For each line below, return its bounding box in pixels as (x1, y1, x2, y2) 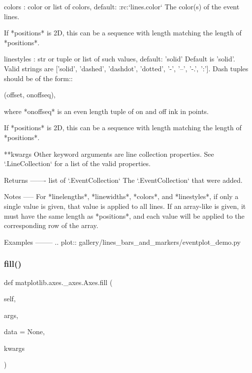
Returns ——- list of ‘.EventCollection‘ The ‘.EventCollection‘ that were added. (4, 174, 243, 185)
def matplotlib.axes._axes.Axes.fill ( (4, 277, 113, 287)
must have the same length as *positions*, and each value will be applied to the (4, 210, 245, 221)
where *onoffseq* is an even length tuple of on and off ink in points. (4, 106, 209, 116)
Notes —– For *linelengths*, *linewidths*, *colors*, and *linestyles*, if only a (4, 191, 239, 201)
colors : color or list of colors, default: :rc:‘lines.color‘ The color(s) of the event (4, 1, 240, 11)
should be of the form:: (4, 73, 73, 83)
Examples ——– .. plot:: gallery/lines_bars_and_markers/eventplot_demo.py (4, 236, 241, 247)
